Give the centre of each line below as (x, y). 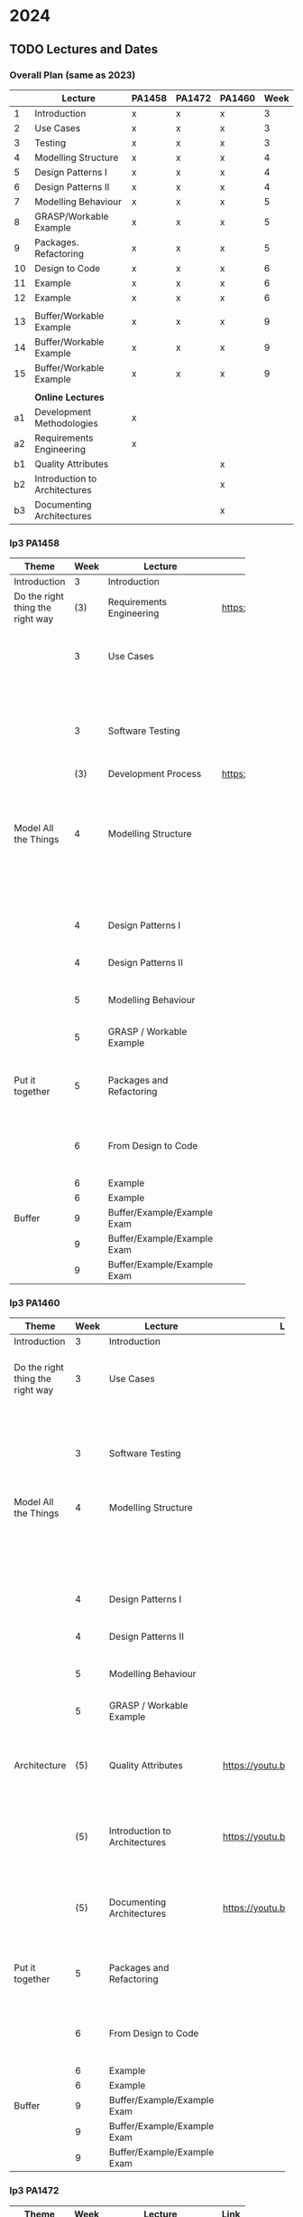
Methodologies (67, 423)
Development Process (155, 774)
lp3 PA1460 (35, 1303)
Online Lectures (69, 397)
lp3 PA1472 (34, 2191)
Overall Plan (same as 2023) (73, 75)
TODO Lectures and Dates (84, 49)
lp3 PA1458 (35, 543)
